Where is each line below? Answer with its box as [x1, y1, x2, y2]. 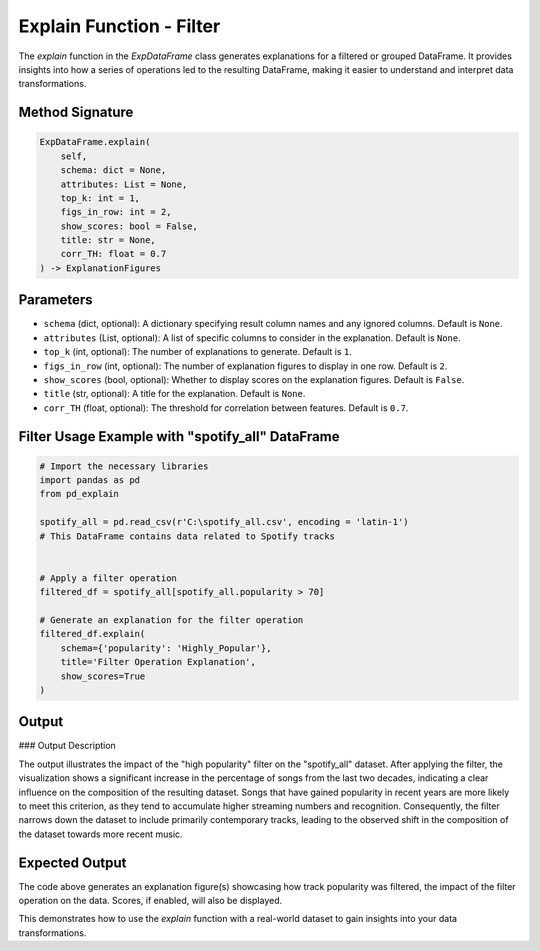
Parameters [18, 291, 93, 309]
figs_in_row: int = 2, [60, 206, 172, 218]
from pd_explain [39, 488, 120, 500]
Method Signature [18, 104, 134, 121]
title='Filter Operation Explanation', [60, 656, 257, 668]
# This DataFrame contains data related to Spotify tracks [39, 530, 335, 542]
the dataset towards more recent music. [18, 828, 184, 840]
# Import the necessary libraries [39, 460, 209, 472]
